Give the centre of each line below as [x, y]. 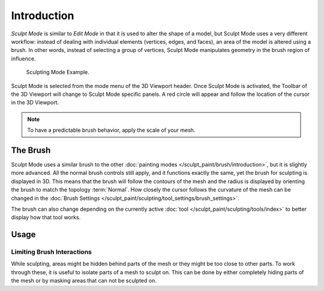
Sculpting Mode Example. [58, 72]
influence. [23, 58]
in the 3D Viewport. [35, 102]
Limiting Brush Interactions [52, 252]
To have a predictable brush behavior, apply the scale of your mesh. [111, 130]
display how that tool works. [46, 217]
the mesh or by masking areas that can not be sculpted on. [84, 281]
